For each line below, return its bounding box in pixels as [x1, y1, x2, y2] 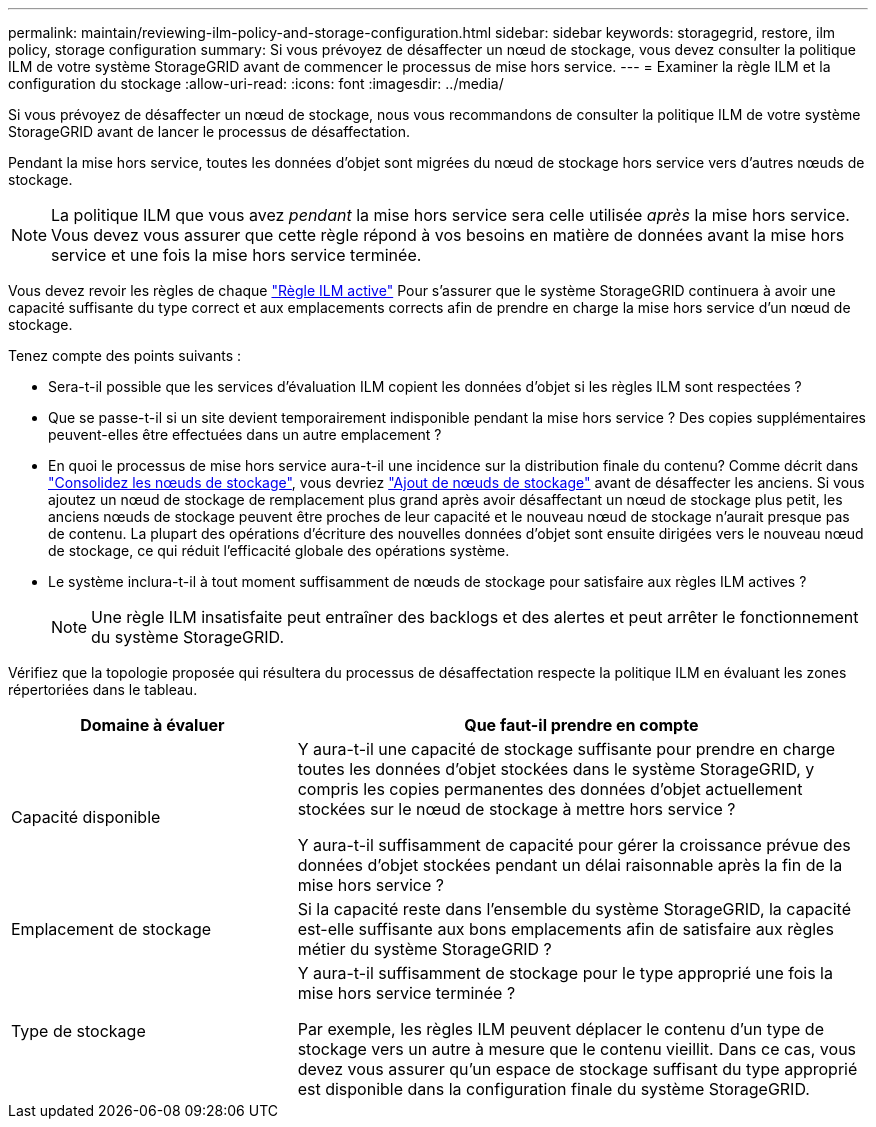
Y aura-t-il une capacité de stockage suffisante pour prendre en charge [297, 739, 836, 759]
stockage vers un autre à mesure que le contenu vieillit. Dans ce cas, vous [297, 1039, 857, 1059]
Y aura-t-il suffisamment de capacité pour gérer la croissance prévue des [297, 835, 851, 855]
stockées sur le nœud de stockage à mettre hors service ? [297, 799, 736, 819]
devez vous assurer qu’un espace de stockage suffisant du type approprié [297, 1059, 858, 1079]
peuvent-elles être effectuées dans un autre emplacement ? [48, 426, 442, 443]
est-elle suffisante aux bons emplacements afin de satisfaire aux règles [297, 919, 834, 939]
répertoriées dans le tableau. [8, 681, 198, 698]
